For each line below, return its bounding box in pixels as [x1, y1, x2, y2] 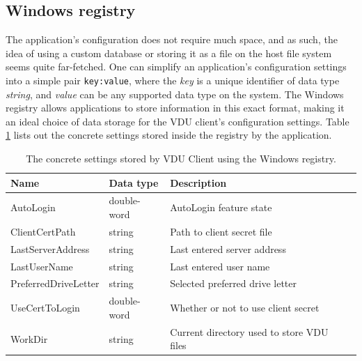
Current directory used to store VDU [170, 324, 329, 339]
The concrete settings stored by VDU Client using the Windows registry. [26, 151, 336, 166]
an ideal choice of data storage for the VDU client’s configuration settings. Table [6, 114, 349, 128]
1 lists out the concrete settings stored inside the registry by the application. [6, 128, 332, 142]
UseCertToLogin [10, 300, 80, 315]
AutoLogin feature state [170, 200, 272, 215]
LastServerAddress [10, 241, 90, 256]
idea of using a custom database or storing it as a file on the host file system [6, 45, 332, 60]
